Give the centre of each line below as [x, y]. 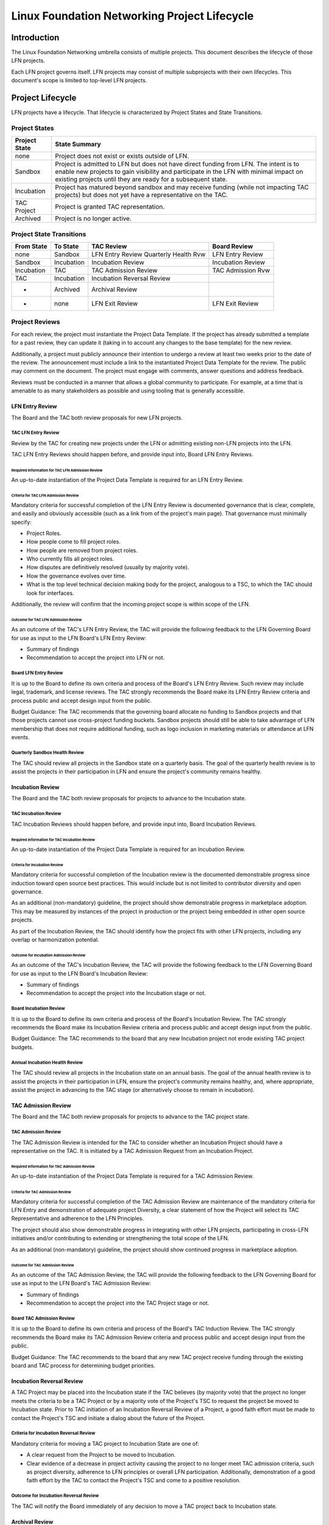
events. [20, 737]
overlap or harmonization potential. [55, 939]
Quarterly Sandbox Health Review [48, 752]
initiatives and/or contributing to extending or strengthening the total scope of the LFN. [120, 1238]
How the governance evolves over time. [76, 576]
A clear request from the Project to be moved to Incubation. [101, 1455]
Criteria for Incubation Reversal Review [53, 1433]
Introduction [35, 38]
